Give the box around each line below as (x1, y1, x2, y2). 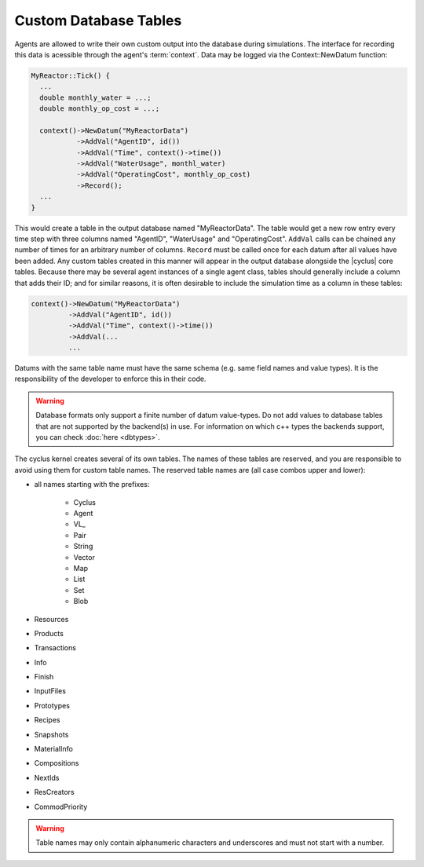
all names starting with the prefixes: (34, 480, 150, 489)
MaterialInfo (34, 744, 74, 754)
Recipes (34, 715, 60, 725)
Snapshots (34, 730, 69, 739)
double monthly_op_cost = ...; (39, 104, 160, 113)
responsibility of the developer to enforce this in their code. (14, 374, 207, 384)
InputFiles (34, 686, 67, 696)
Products (34, 628, 64, 638)
